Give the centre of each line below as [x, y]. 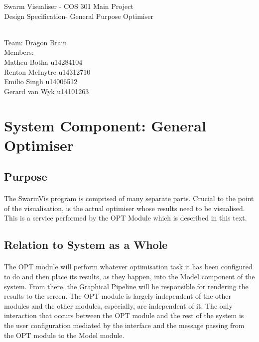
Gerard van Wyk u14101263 [47, 91]
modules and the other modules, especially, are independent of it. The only [118, 305]
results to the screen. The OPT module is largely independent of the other [118, 296]
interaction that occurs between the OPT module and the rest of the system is [124, 315]
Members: [19, 52]
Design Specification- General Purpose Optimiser [79, 16]
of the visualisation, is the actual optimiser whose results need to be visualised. [125, 208]
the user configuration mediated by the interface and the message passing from [124, 325]
